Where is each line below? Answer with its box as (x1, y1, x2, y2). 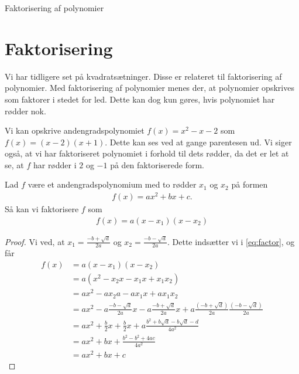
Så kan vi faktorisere (5, 203, 79, 215)
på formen (231, 178, 268, 191)
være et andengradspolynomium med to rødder (28, 178, 197, 191)
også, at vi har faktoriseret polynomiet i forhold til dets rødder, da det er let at (5, 147, 289, 159)
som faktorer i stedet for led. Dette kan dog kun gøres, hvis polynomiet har (5, 93, 275, 105)
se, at (5, 158, 24, 171)
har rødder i (33, 158, 77, 171)
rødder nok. (5, 104, 46, 117)
